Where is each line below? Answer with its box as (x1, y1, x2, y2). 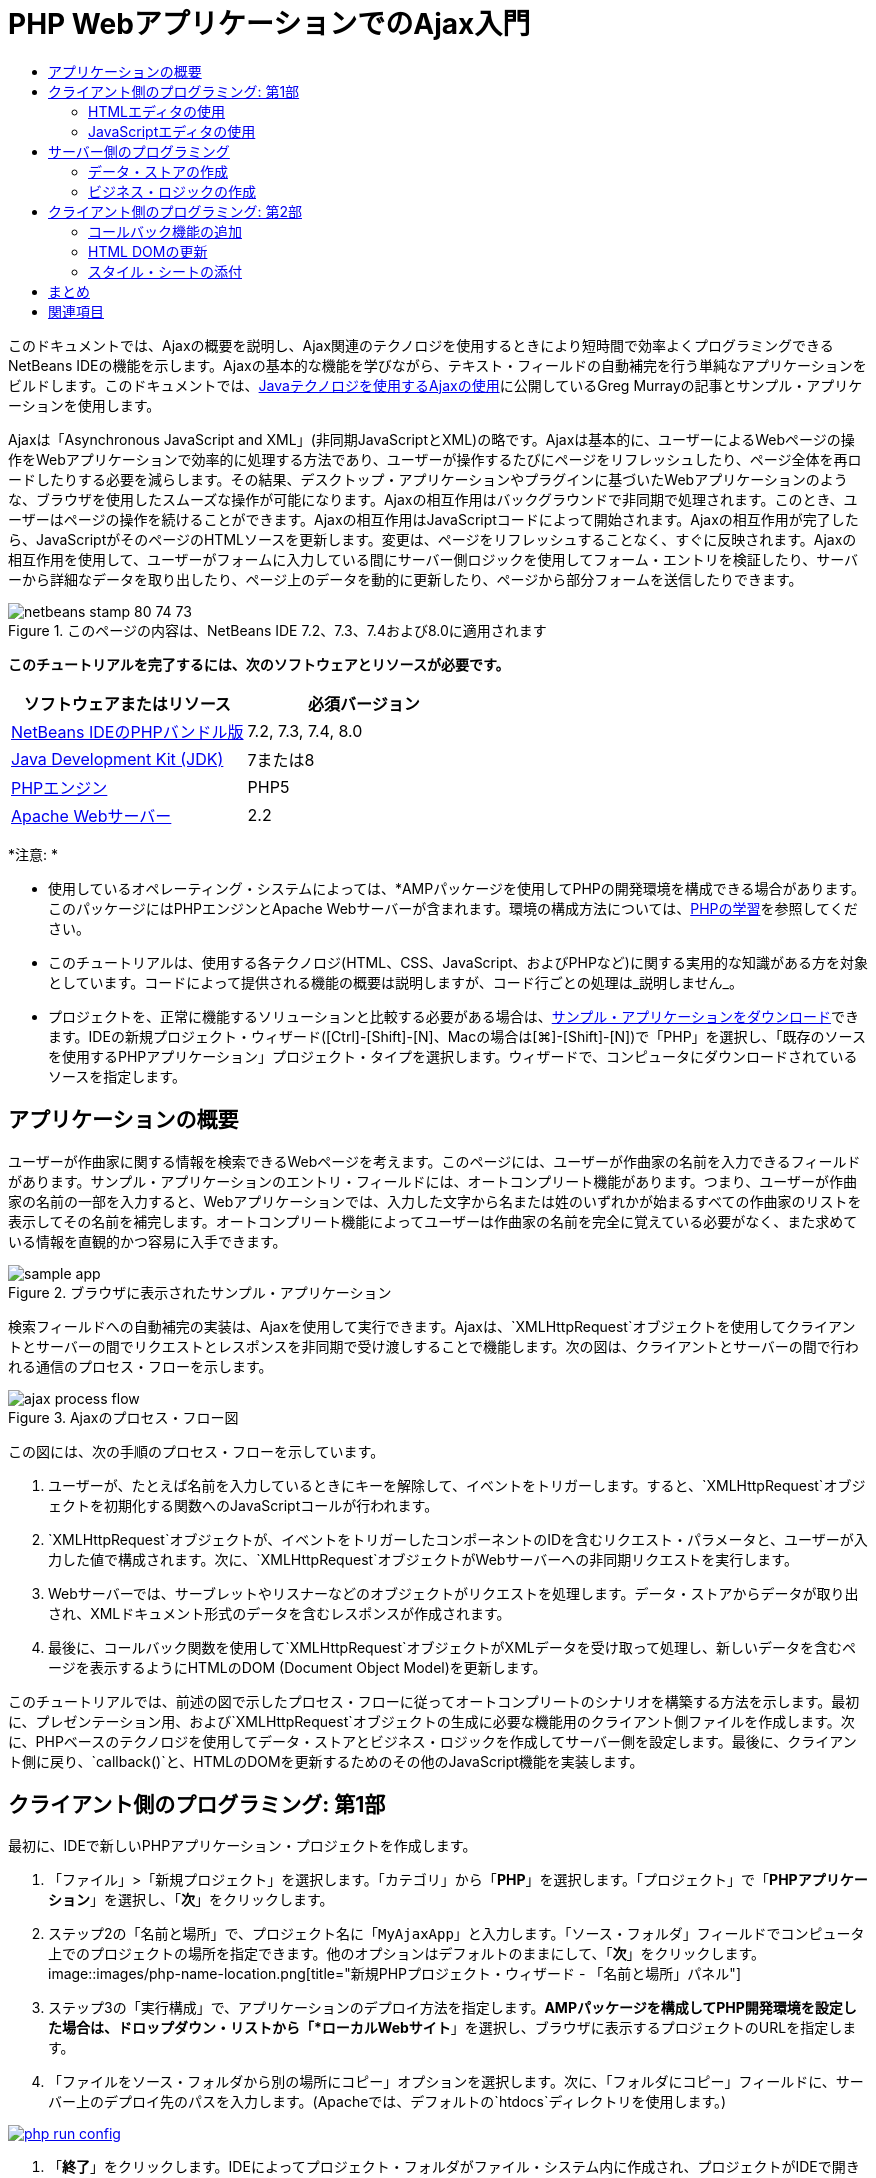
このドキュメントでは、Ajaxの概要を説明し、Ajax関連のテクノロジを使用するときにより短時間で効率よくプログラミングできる (8, 336, 834, 354)
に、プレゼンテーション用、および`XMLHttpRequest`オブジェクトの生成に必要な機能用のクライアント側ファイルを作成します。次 (8, 1712, 855, 1730)
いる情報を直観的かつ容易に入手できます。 (8, 1232, 287, 1250)
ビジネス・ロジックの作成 (88, 182, 256, 200)
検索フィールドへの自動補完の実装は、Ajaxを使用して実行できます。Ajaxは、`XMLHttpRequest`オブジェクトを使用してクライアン (8, 1317, 856, 1335)
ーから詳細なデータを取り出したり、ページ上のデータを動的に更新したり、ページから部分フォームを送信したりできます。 (8, 570, 803, 588)
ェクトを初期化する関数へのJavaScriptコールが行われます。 (48, 1496, 439, 1514)
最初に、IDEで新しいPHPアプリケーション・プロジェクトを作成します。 (8, 1837, 477, 1855)
